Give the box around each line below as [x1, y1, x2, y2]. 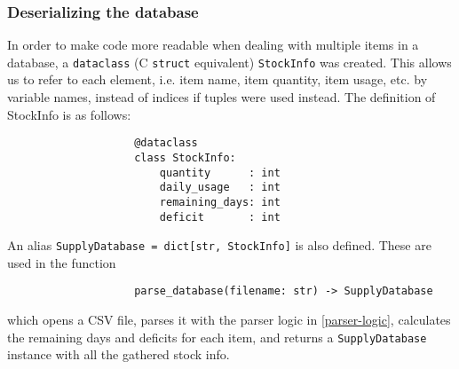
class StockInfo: [134, 151, 236, 164]
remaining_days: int [159, 195, 281, 208]
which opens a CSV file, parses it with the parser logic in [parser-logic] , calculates [7, 310, 451, 329]
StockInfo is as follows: [7, 105, 131, 123]
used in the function [7, 253, 116, 271]
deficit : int [159, 210, 281, 224]
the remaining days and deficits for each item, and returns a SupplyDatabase [7, 327, 427, 346]
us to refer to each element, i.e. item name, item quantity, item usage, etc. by [7, 70, 428, 89]
